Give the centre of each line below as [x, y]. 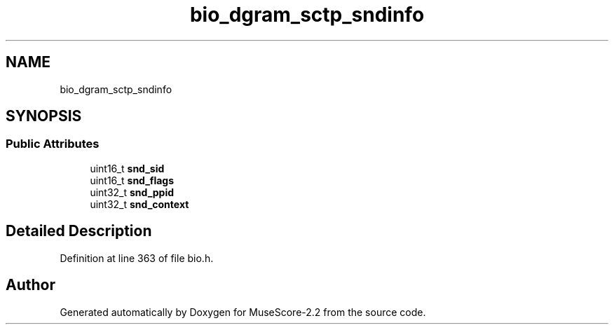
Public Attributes [53, 144]
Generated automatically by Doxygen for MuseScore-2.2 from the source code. [243, 312]
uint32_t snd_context [139, 204]
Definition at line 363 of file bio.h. [137, 258]
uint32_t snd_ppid [132, 192]
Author [30, 285]
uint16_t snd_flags [132, 180]
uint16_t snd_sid [127, 168]
